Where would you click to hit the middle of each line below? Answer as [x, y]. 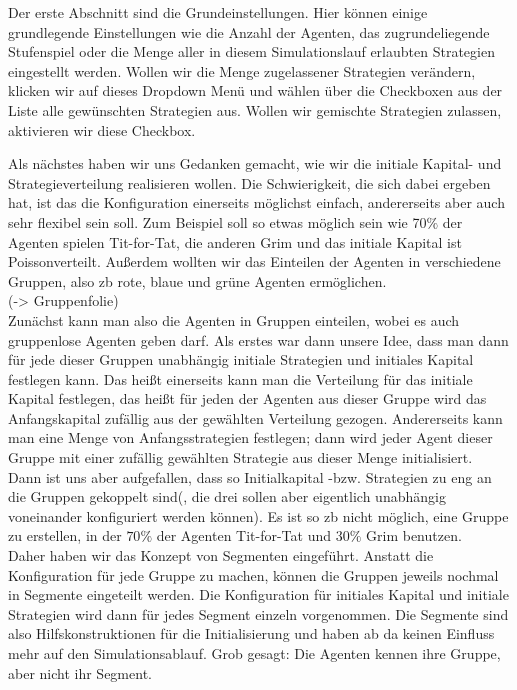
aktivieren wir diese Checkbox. [102, 129]
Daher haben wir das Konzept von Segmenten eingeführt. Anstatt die [221, 555]
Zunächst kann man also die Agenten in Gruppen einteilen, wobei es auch [234, 319]
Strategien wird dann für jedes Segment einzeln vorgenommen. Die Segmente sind [258, 613]
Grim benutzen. [414, 535]
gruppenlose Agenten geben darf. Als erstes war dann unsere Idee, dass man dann [258, 339]
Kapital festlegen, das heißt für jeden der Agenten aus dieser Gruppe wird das [247, 398]
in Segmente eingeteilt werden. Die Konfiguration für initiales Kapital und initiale [258, 594]
